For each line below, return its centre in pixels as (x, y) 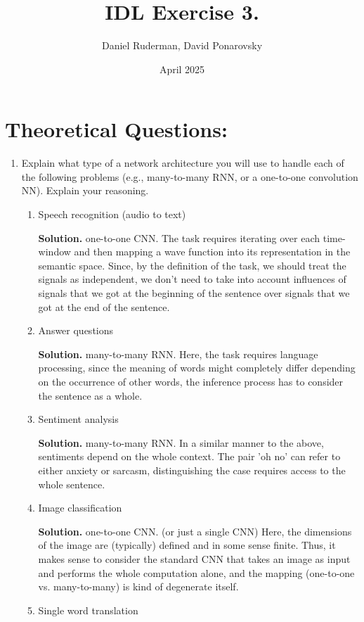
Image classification (80, 508)
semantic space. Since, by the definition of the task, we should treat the (192, 265)
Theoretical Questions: (116, 129)
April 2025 (182, 69)
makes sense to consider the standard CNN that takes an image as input (194, 558)
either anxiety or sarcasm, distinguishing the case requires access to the (192, 470)
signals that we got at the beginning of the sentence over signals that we (194, 293)
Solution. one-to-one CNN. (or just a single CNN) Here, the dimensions (195, 531)
